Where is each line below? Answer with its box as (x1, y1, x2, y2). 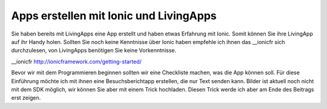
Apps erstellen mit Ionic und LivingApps (11, 9, 217, 22)
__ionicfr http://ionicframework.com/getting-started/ (11, 58, 142, 65)
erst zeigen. (11, 94, 41, 102)
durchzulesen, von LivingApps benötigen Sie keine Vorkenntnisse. (11, 47, 177, 54)
